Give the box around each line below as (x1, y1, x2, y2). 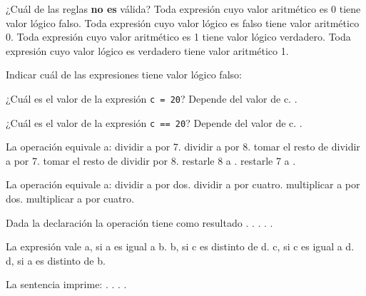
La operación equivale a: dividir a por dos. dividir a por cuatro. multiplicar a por (6, 177, 360, 192)
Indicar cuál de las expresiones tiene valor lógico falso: (6, 67, 242, 82)
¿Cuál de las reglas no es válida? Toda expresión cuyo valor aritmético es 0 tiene (6, 1, 361, 16)
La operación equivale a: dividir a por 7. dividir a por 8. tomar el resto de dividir (6, 139, 360, 154)
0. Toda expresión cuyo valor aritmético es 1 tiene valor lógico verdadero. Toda (6, 29, 351, 44)
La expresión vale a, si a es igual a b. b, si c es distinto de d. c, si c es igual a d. (6, 239, 355, 254)
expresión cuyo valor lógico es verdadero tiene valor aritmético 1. (6, 43, 289, 58)
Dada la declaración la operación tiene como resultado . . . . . (6, 215, 273, 230)
